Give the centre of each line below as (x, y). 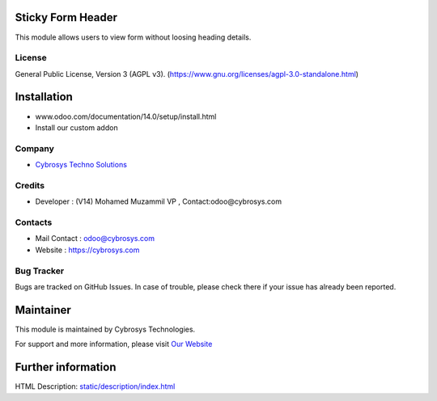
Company (34, 148)
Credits (30, 185)
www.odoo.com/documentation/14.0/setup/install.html (126, 116)
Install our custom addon (76, 127)
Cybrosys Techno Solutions (81, 165)
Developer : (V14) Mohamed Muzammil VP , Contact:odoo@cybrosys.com (159, 201)
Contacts (34, 222)
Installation (44, 97)
